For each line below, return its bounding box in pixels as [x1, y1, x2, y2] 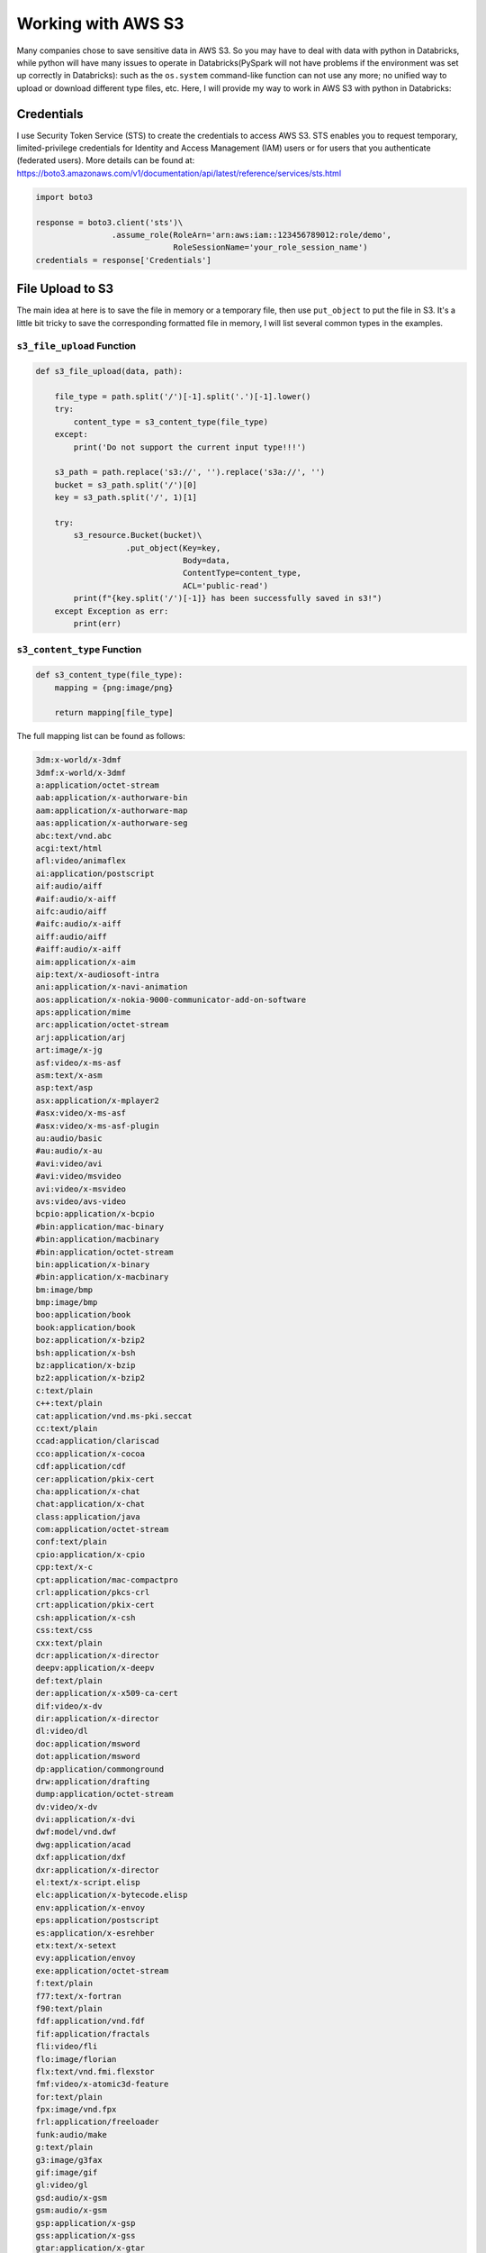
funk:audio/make [35, 2130, 108, 2139]
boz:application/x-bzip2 [35, 1335, 146, 1345]
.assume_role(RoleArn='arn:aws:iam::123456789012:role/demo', [111, 230, 391, 240]
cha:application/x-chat [35, 1486, 141, 1496]
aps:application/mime [35, 1008, 131, 1017]
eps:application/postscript [35, 1915, 159, 1926]
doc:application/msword [35, 1738, 141, 1748]
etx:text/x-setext [35, 1940, 117, 1950]
